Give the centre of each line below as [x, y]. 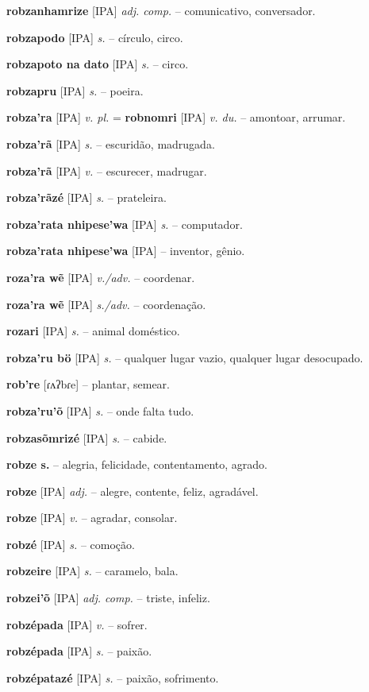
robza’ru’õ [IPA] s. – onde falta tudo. [100, 410]
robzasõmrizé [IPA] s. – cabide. [87, 437]
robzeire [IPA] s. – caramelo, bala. [92, 571]
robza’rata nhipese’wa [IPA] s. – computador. [125, 224]
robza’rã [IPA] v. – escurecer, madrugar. [107, 170]
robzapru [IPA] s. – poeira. [75, 90]
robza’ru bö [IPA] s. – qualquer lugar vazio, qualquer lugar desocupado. [185, 357]
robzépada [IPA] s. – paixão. [79, 651]
